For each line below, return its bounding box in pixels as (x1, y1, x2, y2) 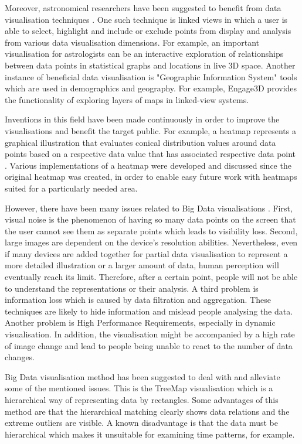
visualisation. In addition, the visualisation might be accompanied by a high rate (5, 328, 295, 340)
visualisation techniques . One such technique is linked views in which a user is (5, 13, 288, 25)
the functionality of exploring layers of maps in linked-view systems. (5, 93, 249, 105)
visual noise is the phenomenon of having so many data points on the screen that (5, 213, 296, 226)
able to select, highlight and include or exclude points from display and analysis (5, 25, 291, 37)
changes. (5, 351, 35, 363)
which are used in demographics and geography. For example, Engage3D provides (5, 82, 297, 94)
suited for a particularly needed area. (5, 182, 138, 194)
